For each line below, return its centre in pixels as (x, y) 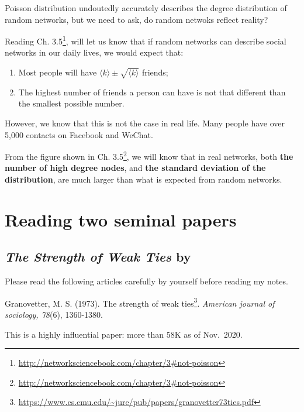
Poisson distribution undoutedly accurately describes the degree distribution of (146, 8)
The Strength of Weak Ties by (98, 257)
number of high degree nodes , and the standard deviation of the (135, 168)
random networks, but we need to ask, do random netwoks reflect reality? (137, 19)
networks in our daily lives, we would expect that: (94, 52)
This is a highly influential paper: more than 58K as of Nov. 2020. (124, 334)
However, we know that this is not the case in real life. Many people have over (145, 123)
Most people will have (58, 72)
